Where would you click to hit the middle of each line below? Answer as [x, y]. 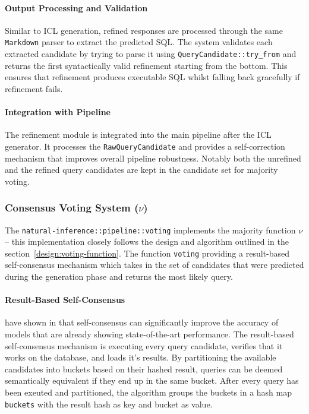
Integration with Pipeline [58, 112]
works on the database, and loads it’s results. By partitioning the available [141, 357]
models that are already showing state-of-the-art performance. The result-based [149, 334]
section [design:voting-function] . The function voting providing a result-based [147, 253]
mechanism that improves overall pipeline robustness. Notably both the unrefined [153, 158]
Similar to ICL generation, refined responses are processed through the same [144, 30]
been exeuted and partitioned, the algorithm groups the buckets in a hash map [148, 392]
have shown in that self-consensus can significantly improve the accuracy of [142, 322]
